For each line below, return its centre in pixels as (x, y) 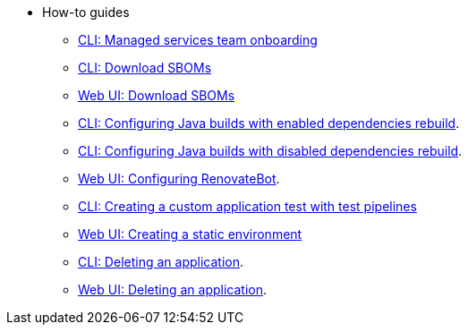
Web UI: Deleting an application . (173, 289)
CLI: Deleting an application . (161, 262)
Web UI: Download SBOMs (157, 95)
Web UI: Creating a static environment (190, 234)
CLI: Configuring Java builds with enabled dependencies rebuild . (269, 123)
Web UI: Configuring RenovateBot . (179, 179)
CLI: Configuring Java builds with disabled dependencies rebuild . (270, 151)
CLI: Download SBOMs (145, 68)
